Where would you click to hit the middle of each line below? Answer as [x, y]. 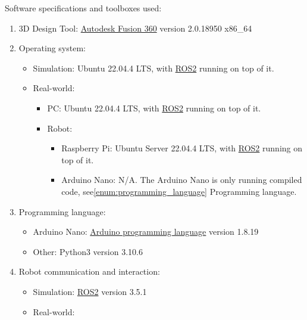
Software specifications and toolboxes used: [83, 8]
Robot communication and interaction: [89, 271]
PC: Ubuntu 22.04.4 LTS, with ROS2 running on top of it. [154, 108]
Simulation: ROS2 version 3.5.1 [90, 291]
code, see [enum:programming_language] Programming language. [179, 191]
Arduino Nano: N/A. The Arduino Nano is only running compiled [182, 180]
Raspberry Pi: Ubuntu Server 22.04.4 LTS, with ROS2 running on [182, 148]
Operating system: [52, 48]
